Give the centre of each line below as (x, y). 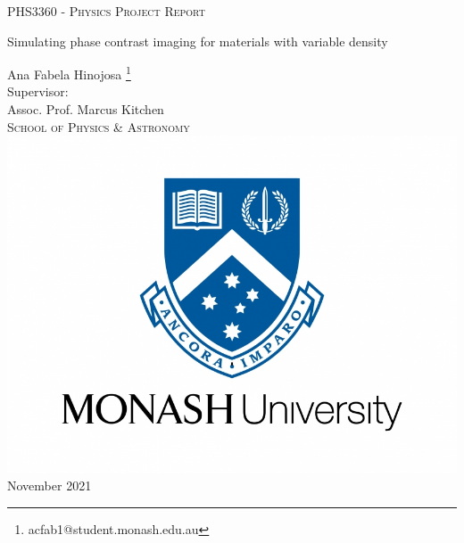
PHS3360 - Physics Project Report (106, 11)
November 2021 (50, 485)
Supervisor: (38, 91)
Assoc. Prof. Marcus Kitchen (86, 109)
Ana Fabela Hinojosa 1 (69, 73)
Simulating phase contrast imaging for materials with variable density (198, 41)
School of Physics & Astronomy (99, 126)
